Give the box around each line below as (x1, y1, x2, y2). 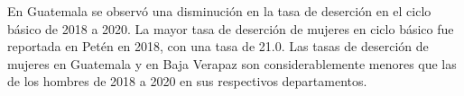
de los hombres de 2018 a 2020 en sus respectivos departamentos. (7, 72, 367, 91)
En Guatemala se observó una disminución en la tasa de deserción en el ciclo (7, 2, 432, 20)
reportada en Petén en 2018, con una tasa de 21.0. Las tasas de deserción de (7, 37, 429, 56)
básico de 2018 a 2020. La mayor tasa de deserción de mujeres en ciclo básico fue (7, 19, 454, 38)
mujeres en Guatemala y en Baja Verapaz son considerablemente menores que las (7, 54, 457, 73)
